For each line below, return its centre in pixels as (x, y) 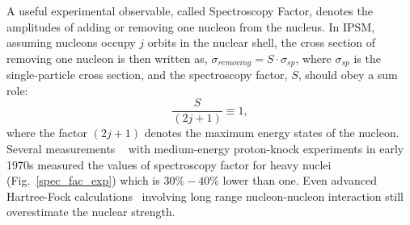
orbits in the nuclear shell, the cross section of (262, 42)
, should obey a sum (348, 75)
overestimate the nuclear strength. (91, 212)
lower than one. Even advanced (300, 180)
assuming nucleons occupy (71, 42)
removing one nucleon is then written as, (107, 58)
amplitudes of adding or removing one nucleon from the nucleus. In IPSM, (191, 26)
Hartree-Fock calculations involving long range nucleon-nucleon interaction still (205, 196)
